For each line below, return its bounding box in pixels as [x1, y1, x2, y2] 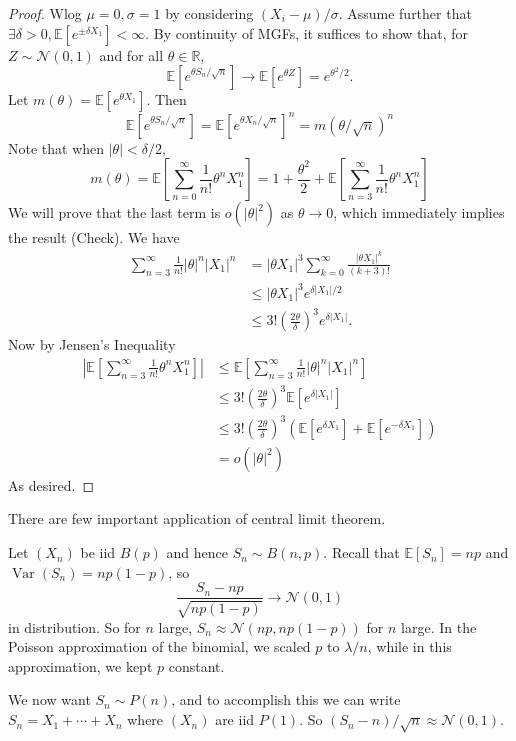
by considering [165, 3, 254, 23]
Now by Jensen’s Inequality [8, 334, 176, 355]
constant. [168, 655, 225, 676]
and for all [99, 44, 164, 65]
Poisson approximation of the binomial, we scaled [8, 636, 311, 657]
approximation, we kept [8, 655, 153, 676]
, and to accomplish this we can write [171, 689, 401, 710]
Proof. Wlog [8, 3, 82, 23]
